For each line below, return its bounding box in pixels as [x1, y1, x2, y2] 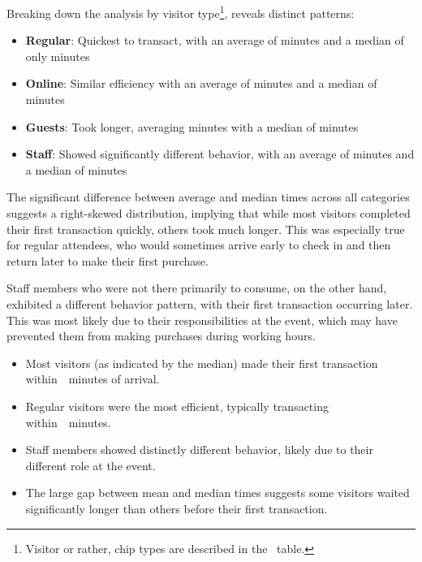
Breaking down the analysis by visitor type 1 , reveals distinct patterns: [6, 2, 355, 21]
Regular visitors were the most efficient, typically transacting [25, 397, 329, 414]
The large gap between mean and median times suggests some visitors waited [25, 484, 410, 501]
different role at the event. [25, 456, 156, 473]
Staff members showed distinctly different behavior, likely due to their [25, 441, 373, 458]
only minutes [25, 47, 90, 64]
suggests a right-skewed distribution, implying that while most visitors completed [6, 205, 411, 221]
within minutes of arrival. [25, 370, 160, 387]
